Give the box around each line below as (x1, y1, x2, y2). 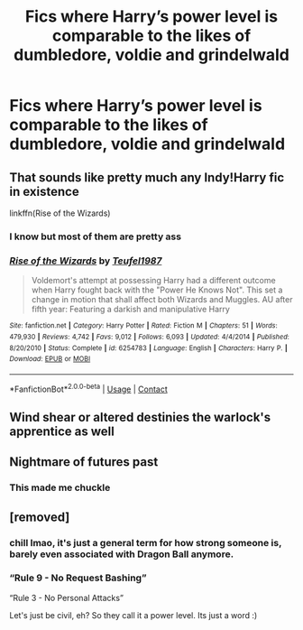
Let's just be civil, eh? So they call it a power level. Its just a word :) (9, 609, 258, 620)
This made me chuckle (9, 481, 111, 494)
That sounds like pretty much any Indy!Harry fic (9, 170, 285, 185)
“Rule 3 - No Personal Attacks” (9, 592, 124, 603)
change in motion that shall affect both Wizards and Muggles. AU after (31, 294, 293, 305)
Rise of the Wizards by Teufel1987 (9, 255, 162, 267)
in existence (9, 183, 79, 199)
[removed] (9, 509, 70, 524)
